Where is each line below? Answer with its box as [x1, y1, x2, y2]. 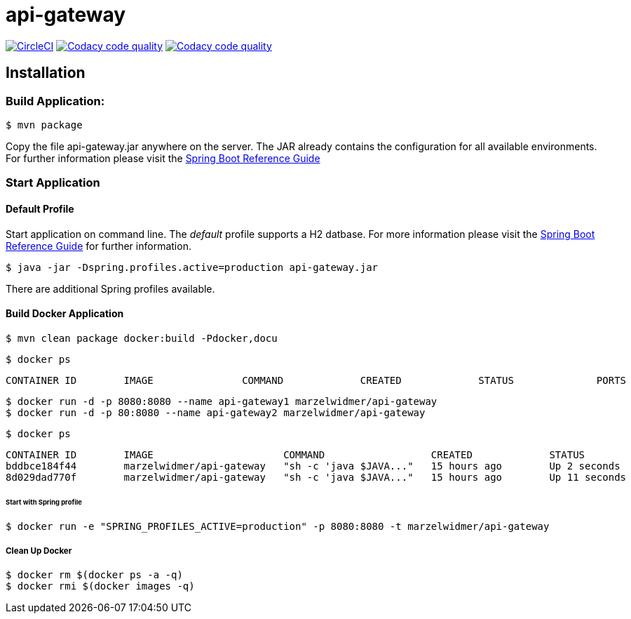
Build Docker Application [6, 307, 124, 320]
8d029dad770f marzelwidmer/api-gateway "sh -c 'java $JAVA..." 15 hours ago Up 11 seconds [6, 471, 627, 483]
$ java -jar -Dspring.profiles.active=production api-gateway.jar [6, 261, 379, 273]
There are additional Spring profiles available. [6, 282, 215, 295]
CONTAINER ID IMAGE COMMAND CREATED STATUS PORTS [6, 374, 627, 386]
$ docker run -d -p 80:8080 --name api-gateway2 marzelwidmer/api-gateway [6, 406, 426, 418]
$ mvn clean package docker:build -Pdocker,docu [6, 332, 278, 344]
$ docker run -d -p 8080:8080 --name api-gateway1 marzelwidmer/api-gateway [6, 395, 437, 407]
